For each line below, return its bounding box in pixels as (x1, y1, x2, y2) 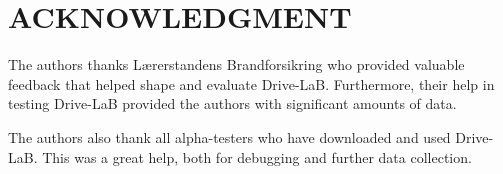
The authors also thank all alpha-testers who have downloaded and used (8, 126, 451, 147)
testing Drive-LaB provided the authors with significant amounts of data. (8, 93, 457, 114)
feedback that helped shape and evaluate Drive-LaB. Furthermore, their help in (8, 73, 495, 94)
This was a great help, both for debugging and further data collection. (42, 146, 472, 167)
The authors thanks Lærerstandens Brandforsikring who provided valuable (8, 54, 465, 75)
